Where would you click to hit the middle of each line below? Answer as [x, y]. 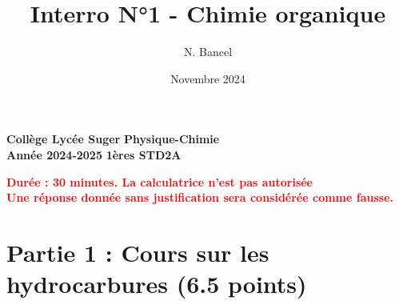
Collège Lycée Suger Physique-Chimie [113, 139]
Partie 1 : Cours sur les [138, 252]
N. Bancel [208, 52]
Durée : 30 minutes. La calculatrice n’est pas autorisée [160, 181]
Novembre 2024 [208, 78]
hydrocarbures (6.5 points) [157, 284]
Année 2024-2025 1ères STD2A [94, 154]
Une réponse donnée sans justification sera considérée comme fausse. [200, 197]
